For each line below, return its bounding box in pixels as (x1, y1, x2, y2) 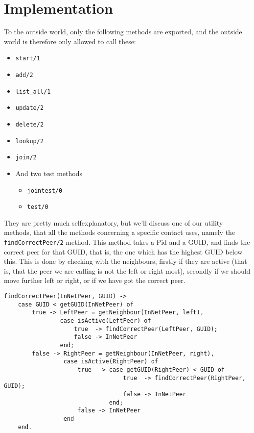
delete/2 (15, 121, 44, 128)
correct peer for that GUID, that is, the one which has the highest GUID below (4, 246, 243, 256)
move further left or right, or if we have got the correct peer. (4, 275, 185, 285)
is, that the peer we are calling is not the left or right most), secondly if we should (4, 265, 251, 276)
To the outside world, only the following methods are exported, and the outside (4, 26, 242, 37)
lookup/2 (15, 137, 44, 145)
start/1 (15, 55, 40, 62)
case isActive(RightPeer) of (63, 358, 158, 365)
